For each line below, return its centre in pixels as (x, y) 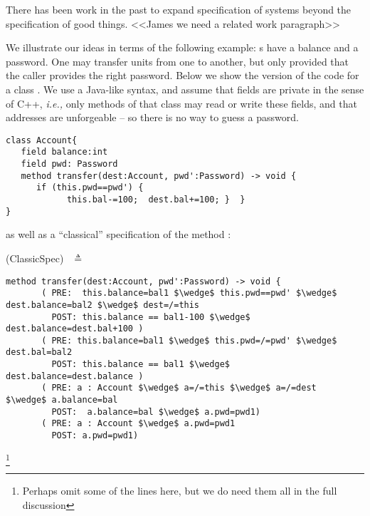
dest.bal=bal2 (39, 352)
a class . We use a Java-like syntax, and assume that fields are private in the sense (185, 89)
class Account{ (42, 140)
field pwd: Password (69, 164)
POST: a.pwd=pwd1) (95, 436)
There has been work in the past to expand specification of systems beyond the (179, 9)
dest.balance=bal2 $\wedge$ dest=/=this (103, 305)
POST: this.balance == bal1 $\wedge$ (141, 365)
